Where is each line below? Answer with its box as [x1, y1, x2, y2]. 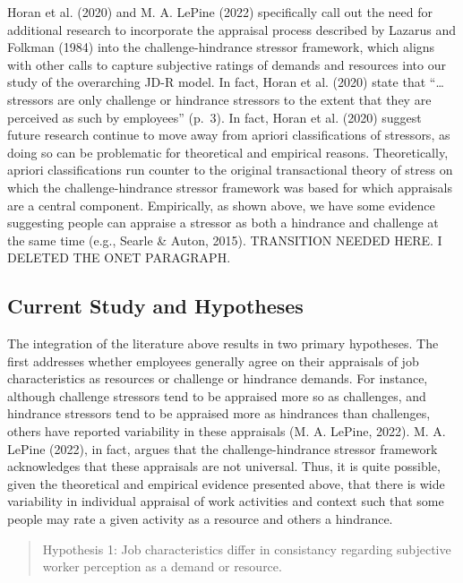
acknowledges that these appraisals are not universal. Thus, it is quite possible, [7, 457, 441, 476]
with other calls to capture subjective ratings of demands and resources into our [7, 55, 446, 73]
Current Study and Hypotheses [7, 292, 304, 320]
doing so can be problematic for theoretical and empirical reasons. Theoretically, [7, 142, 449, 161]
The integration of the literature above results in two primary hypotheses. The [7, 334, 439, 353]
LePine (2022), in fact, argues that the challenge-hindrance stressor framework [7, 439, 438, 458]
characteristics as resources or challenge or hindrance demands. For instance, [7, 369, 428, 388]
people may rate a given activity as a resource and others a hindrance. [7, 510, 393, 528]
